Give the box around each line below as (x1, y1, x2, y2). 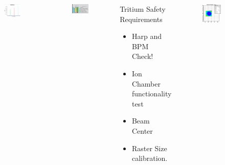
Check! (131, 51, 153, 61)
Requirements (120, 13, 163, 24)
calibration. (131, 153, 168, 163)
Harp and (131, 31, 162, 42)
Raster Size (131, 142, 167, 153)
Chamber (131, 78, 161, 89)
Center (131, 125, 153, 136)
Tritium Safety (120, 4, 166, 14)
